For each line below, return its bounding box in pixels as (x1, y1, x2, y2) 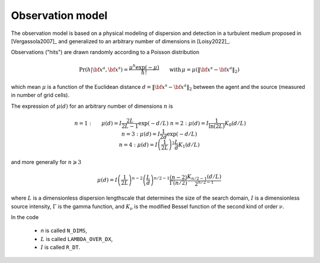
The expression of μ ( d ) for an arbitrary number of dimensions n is (11, 102, 173, 110)
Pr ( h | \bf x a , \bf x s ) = (79, 65, 129, 73)
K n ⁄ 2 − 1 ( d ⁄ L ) (187, 173, 222, 181)
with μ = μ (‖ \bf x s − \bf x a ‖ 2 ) (169, 65, 240, 74)
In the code (11, 213, 39, 220)
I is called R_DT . (40, 243, 81, 251)
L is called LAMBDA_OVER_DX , (40, 235, 113, 242)
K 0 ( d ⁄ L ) (224, 120, 246, 128)
